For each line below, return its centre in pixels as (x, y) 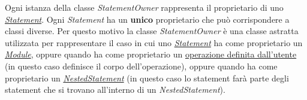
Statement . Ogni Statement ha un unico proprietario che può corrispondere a (147, 19)
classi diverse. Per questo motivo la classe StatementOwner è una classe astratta (152, 31)
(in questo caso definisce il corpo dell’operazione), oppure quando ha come (141, 66)
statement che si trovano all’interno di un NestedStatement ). (115, 90)
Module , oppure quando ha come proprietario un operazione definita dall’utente (151, 54)
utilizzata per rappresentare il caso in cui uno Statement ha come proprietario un (154, 42)
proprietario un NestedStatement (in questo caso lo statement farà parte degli (147, 78)
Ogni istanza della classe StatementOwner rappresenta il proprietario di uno (144, 7)
